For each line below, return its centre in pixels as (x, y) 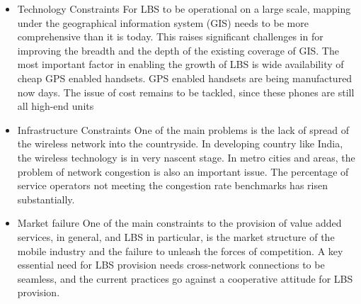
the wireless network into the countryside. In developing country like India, (180, 143)
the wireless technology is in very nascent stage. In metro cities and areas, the (186, 157)
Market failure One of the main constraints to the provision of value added (179, 223)
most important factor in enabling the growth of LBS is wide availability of (180, 64)
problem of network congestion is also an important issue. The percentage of (183, 171)
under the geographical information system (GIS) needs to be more (163, 22)
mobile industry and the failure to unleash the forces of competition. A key (180, 250)
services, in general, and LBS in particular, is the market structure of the (176, 236)
